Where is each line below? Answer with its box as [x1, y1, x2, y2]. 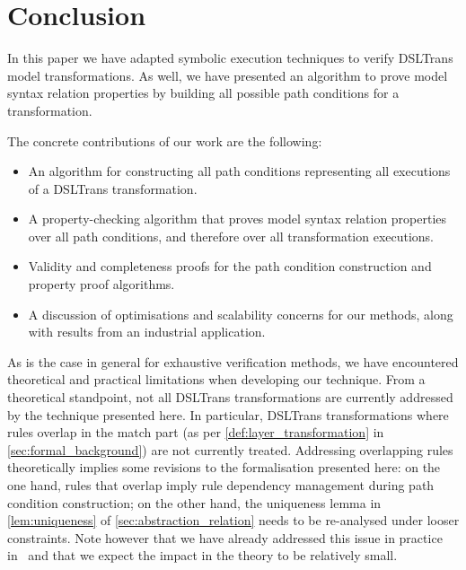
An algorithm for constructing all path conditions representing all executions [28, 162, 451, 180]
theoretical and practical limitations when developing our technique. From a [7, 370, 426, 389]
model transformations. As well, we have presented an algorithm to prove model [7, 66, 448, 84]
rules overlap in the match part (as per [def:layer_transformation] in [7, 423, 384, 442]
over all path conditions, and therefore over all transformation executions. [28, 226, 435, 245]
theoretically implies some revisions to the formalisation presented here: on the [7, 458, 441, 477]
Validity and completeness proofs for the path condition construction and [28, 257, 432, 276]
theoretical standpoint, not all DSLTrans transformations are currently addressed [7, 388, 453, 407]
